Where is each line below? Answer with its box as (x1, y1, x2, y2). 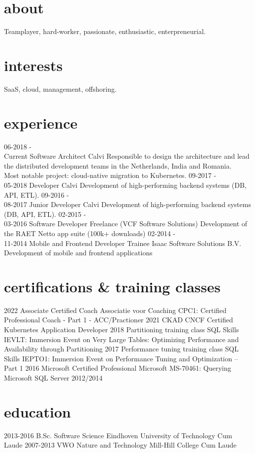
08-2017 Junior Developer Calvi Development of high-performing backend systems (4, 199, 251, 209)
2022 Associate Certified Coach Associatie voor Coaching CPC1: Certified (4, 305, 227, 315)
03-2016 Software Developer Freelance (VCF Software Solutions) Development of (4, 218, 248, 229)
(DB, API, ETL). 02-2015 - (4, 209, 86, 219)
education (4, 401, 71, 421)
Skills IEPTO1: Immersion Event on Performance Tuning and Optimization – (4, 353, 238, 363)
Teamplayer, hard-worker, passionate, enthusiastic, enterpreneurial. (4, 26, 206, 36)
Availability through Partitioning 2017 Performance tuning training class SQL (4, 344, 239, 354)
